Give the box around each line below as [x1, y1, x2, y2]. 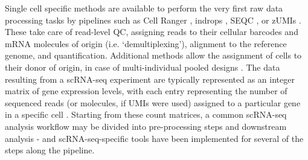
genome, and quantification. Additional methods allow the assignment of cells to [5, 49, 302, 62]
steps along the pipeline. [5, 144, 95, 156]
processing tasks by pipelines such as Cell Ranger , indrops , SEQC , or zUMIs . [5, 13, 301, 26]
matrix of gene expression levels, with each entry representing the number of [5, 85, 287, 97]
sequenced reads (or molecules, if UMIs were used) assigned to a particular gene [5, 96, 301, 109]
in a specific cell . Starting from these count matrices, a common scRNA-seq [5, 108, 287, 121]
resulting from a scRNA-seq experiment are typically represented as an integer [5, 72, 295, 85]
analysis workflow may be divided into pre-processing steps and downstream [5, 120, 287, 132]
